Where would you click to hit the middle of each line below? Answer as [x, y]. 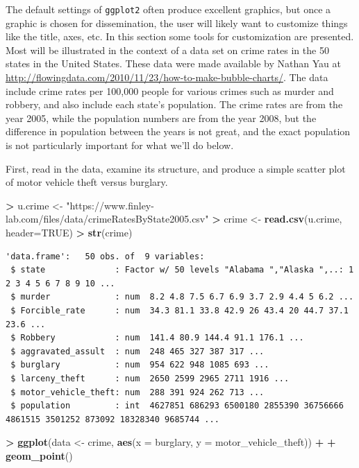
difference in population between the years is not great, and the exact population [178, 131]
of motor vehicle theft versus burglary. [87, 182]
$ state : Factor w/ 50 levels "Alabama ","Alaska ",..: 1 [182, 270]
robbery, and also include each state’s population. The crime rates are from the [174, 104]
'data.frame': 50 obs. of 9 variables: [105, 256]
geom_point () [39, 455]
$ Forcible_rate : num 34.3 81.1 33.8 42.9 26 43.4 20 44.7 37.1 [179, 310]
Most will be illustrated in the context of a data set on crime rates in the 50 [167, 50]
